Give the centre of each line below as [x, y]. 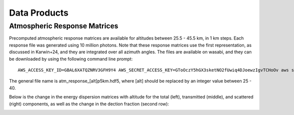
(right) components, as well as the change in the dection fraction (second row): [89, 104]
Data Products [39, 13]
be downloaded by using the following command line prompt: [71, 59]
